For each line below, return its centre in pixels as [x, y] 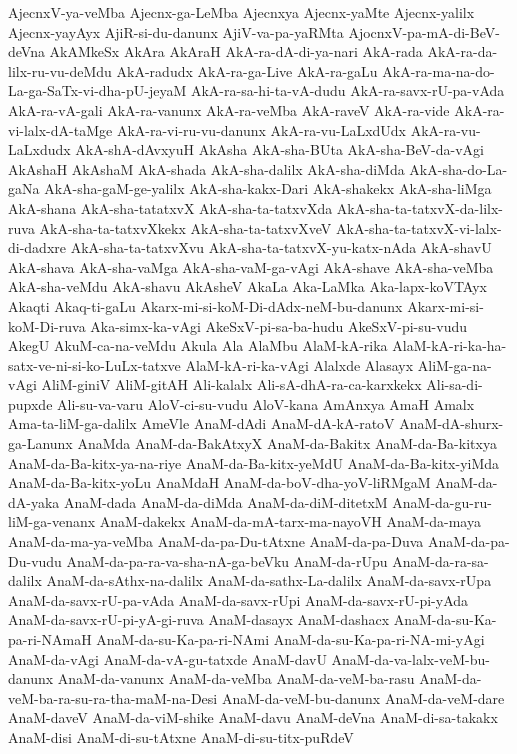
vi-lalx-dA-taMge [60, 129]
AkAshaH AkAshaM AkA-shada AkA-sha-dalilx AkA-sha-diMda [206, 168]
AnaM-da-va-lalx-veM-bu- [410, 658]
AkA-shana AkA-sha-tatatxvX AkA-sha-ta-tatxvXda [170, 207]
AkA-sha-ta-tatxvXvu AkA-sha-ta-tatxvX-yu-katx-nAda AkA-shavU [281, 247]
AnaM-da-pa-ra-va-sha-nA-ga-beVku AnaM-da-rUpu [227, 560]
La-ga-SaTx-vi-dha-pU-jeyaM [97, 90]
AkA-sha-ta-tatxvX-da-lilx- [419, 207]
